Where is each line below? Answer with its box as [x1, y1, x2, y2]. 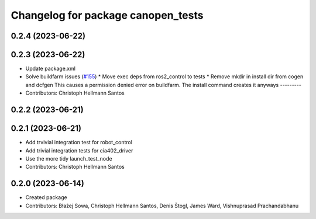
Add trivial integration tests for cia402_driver [25, 147, 133, 154]
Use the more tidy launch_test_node [25, 155, 112, 162]
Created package [25, 194, 67, 201]
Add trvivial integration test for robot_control [25, 139, 133, 146]
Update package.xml [25, 65, 76, 72]
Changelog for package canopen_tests [11, 9, 204, 22]
